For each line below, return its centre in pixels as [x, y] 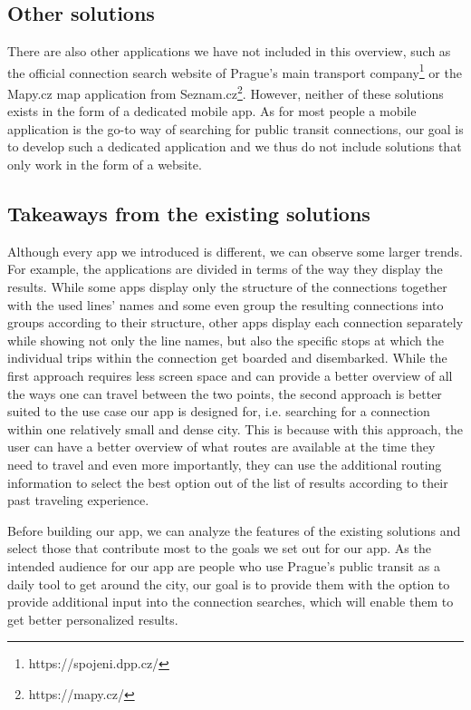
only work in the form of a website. [105, 165]
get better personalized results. [93, 619]
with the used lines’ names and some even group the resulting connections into [226, 304]
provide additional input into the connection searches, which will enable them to [231, 602]
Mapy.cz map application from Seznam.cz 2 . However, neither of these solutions [226, 92]
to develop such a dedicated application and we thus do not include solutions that [235, 146]
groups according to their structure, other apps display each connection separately [235, 322]
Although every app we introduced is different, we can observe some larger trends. [235, 251]
